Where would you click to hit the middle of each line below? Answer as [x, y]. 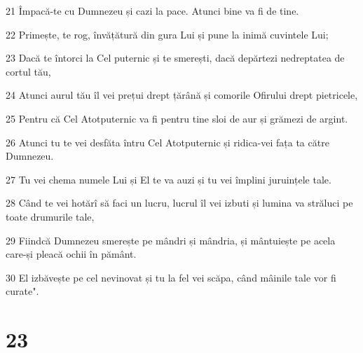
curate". [22, 291]
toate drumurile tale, [50, 216]
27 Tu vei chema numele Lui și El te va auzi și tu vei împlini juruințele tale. [169, 179]
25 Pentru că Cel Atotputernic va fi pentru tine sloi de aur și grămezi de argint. [177, 118]
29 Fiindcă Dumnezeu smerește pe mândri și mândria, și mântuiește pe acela [171, 240]
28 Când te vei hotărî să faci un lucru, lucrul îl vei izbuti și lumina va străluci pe [179, 203]
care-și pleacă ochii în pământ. [71, 254]
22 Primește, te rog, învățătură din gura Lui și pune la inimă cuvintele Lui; [167, 34]
